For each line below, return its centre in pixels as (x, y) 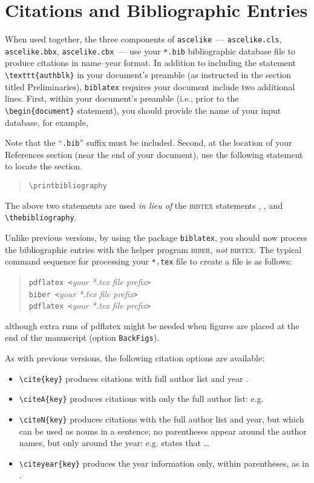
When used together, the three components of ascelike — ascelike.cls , (143, 39)
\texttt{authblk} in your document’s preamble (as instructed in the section (148, 75)
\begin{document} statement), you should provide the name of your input (143, 110)
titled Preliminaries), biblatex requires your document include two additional (150, 86)
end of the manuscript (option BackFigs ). (82, 337)
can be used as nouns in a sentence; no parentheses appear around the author (163, 431)
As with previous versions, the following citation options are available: (135, 358)
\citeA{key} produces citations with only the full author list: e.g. (141, 399)
